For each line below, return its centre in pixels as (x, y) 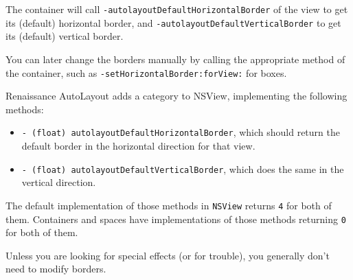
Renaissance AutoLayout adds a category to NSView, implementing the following (176, 96)
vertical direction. (59, 182)
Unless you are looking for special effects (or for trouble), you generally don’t (168, 255)
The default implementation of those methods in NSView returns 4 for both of (169, 205)
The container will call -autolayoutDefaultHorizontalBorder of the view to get (177, 9)
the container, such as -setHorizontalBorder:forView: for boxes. (146, 72)
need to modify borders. (56, 269)
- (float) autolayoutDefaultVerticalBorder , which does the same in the (183, 168)
